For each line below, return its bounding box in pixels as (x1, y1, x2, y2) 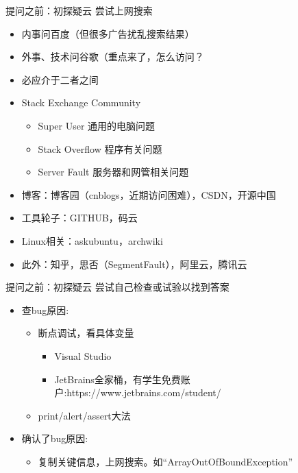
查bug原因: (21, 302, 69, 317)
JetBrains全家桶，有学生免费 (54, 372, 181, 386)
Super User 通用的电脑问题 (38, 118, 156, 132)
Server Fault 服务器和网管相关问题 (38, 165, 189, 179)
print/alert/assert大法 (38, 408, 131, 422)
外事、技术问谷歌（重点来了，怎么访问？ (21, 49, 204, 64)
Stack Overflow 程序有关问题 (38, 141, 162, 156)
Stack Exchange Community (21, 95, 141, 110)
